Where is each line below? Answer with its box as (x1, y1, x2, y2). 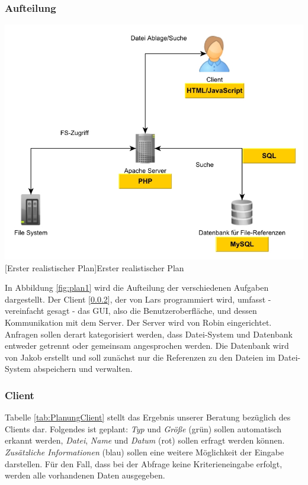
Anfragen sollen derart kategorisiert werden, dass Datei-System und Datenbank (5, 327, 293, 340)
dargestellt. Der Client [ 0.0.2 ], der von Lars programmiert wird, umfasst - (5, 293, 271, 305)
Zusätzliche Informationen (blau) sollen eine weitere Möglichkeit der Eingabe (5, 445, 284, 458)
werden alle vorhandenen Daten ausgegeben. (5, 469, 165, 481)
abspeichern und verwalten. (33, 362, 133, 375)
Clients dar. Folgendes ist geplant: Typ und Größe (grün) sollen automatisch (5, 422, 282, 435)
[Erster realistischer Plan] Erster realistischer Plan (5, 261, 184, 274)
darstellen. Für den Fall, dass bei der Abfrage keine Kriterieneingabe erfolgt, (5, 457, 283, 470)
